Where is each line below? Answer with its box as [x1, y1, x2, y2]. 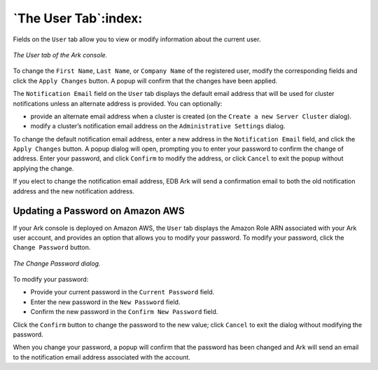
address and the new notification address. [13, 186, 134, 196]
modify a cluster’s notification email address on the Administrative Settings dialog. [30, 122, 286, 130]
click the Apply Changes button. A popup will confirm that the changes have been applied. [13, 76, 278, 85]
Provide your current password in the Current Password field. [30, 288, 215, 296]
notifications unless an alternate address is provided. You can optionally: [13, 99, 223, 108]
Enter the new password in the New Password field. [30, 298, 181, 306]
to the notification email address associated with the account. [13, 352, 190, 361]
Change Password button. [13, 243, 91, 252]
